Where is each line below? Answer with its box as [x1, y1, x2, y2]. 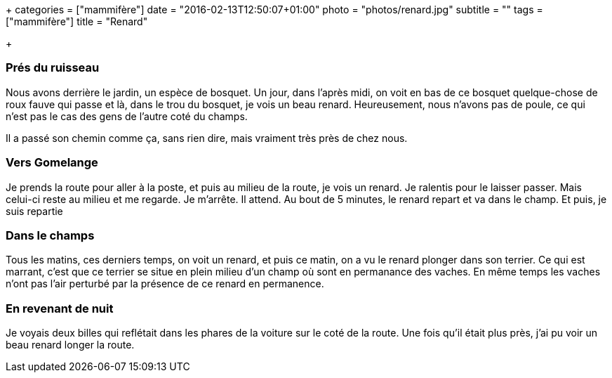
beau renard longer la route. [6, 339, 135, 351]
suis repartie [6, 204, 63, 217]
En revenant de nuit [6, 301, 114, 315]
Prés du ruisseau [6, 60, 100, 75]
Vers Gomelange [6, 155, 98, 170]
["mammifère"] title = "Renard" [6, 15, 148, 27]
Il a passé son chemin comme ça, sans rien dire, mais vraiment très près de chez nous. [6, 131, 408, 144]
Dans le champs [6, 228, 95, 242]
